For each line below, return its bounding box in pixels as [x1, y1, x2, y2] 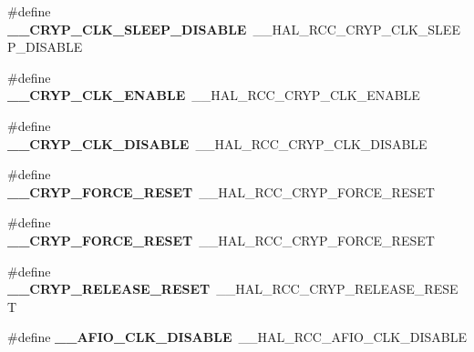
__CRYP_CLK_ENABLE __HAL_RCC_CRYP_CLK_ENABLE [7, 85, 420, 105]
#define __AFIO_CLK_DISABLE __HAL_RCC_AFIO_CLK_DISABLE [7, 327, 467, 347]
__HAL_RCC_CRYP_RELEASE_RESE [216, 279, 459, 298]
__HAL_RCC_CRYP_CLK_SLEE [252, 19, 460, 38]
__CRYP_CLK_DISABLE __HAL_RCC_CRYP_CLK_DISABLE [7, 134, 428, 153]
